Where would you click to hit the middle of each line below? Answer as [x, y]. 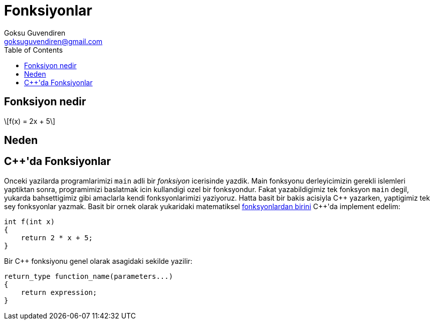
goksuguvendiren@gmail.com [53, 41]
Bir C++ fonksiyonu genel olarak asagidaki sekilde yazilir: [98, 261]
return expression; [59, 292]
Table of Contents [34, 50]
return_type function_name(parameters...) [89, 276]
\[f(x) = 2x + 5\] [30, 121]
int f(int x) [30, 221]
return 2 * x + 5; [57, 237]
